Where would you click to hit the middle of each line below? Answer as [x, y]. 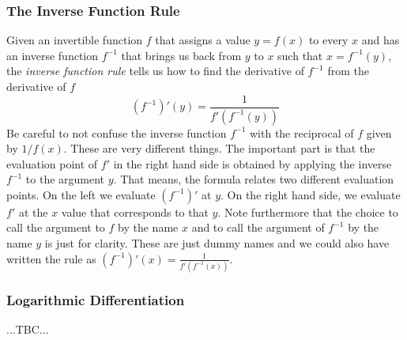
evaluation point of [52, 163]
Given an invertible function [75, 40]
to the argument [65, 179]
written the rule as [51, 258]
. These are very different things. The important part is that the [219, 148]
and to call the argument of [258, 227]
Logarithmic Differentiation [96, 299]
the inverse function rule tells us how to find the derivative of [155, 71]
